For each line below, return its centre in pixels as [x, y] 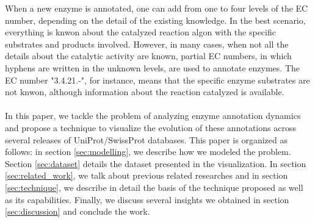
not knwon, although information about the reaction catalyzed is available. [145, 92]
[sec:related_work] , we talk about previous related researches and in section [147, 175]
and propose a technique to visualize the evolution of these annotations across [150, 127]
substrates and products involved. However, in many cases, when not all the [147, 44]
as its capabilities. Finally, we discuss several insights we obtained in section [147, 199]
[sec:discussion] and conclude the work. [78, 211]
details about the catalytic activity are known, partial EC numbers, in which [148, 56]
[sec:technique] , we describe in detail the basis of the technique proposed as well [154, 187]
